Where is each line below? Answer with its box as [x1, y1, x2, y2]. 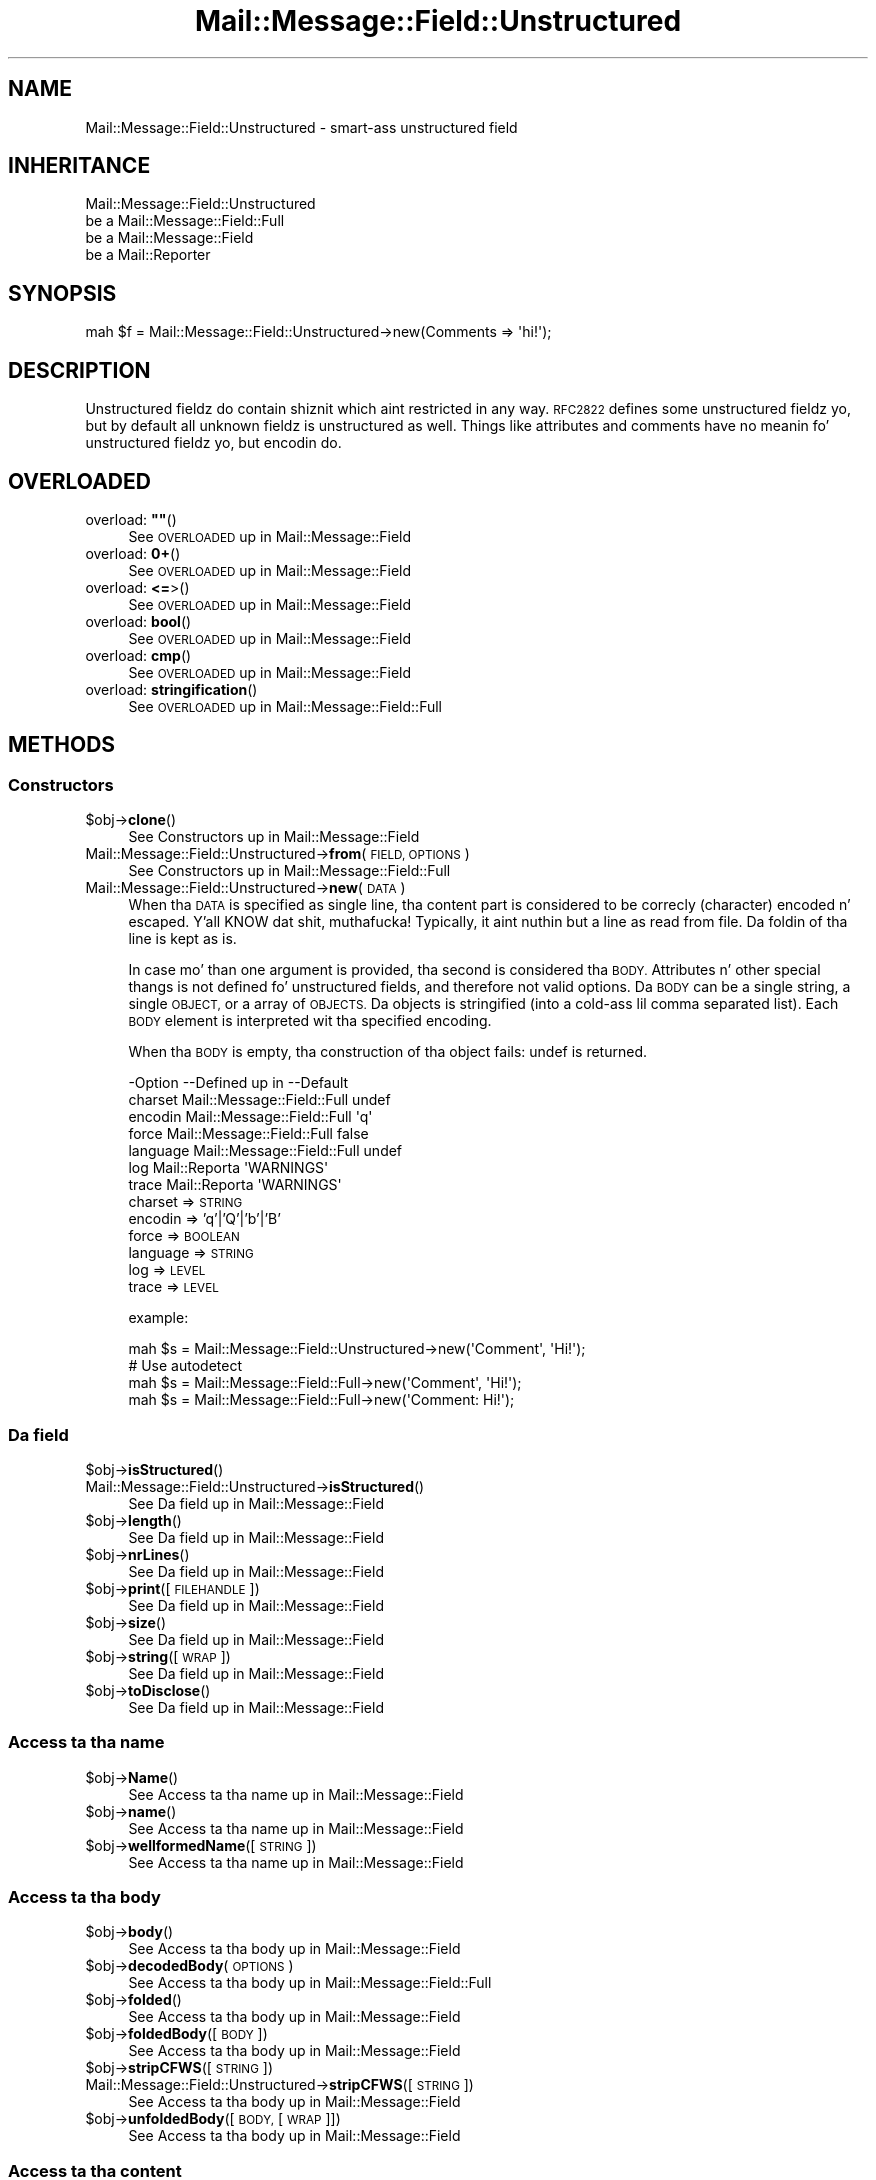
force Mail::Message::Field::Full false [128, 1125, 369, 1143]
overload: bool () [85, 612, 192, 630]
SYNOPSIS [8, 280, 117, 306]
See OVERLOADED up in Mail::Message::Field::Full [128, 697, 443, 715]
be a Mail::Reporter [85, 246, 211, 264]
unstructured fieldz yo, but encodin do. [85, 434, 342, 452]
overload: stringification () [85, 680, 258, 698]
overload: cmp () [85, 646, 192, 664]
